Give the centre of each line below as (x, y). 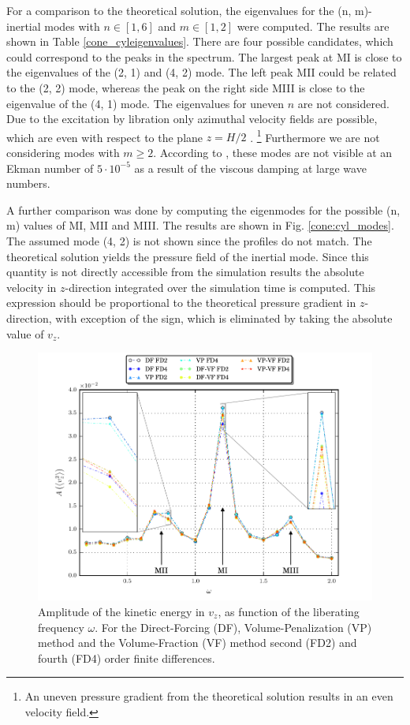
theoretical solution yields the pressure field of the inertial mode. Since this (188, 256)
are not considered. (343, 103)
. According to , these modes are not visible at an (273, 152)
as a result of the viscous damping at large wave (250, 168)
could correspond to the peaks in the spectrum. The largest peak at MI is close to (204, 56)
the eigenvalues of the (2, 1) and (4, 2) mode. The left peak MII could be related (201, 72)
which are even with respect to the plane (105, 137)
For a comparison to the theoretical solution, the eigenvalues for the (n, (179, 10)
